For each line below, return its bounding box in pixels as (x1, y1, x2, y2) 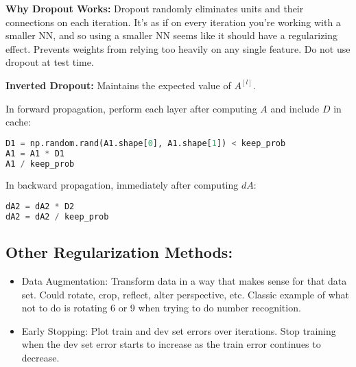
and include (270, 101, 320, 115)
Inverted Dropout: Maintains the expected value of (5, 78, 231, 92)
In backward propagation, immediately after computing (5, 178, 239, 192)
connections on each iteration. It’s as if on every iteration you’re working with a (5, 14, 341, 29)
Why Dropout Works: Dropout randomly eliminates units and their (5, 1, 304, 15)
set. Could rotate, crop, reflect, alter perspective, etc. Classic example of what (21, 287, 350, 301)
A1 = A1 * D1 (5, 148, 64, 158)
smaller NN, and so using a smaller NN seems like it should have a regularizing (5, 28, 338, 43)
